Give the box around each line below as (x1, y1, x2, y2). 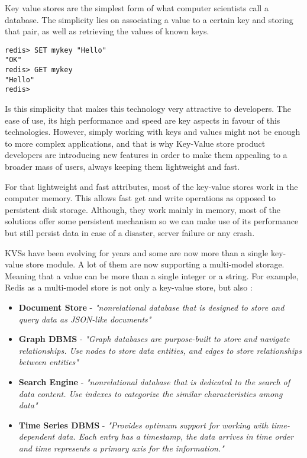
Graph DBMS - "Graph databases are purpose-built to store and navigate (18, 333, 290, 345)
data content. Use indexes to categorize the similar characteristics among (18, 387, 283, 399)
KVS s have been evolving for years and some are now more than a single (5, 246, 269, 259)
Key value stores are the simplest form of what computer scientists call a (5, 2, 269, 14)
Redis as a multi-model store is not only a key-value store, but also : (5, 281, 253, 293)
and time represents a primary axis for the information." (18, 441, 224, 454)
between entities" (18, 356, 79, 368)
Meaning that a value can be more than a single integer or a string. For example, (5, 269, 299, 282)
